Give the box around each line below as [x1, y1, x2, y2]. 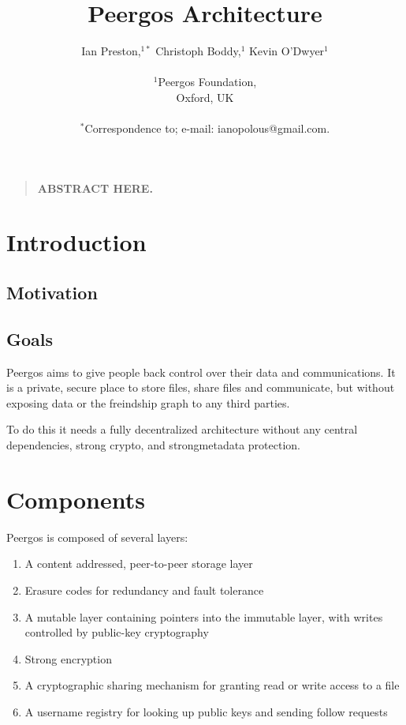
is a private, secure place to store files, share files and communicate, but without [6, 379, 395, 396]
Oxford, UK [176, 88, 234, 105]
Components [6, 483, 145, 515]
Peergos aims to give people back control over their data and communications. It [6, 363, 396, 380]
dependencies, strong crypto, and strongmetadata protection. [6, 437, 300, 453]
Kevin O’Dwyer [248, 43, 325, 59]
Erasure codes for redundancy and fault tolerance [24, 581, 264, 598]
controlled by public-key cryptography [24, 624, 209, 640]
